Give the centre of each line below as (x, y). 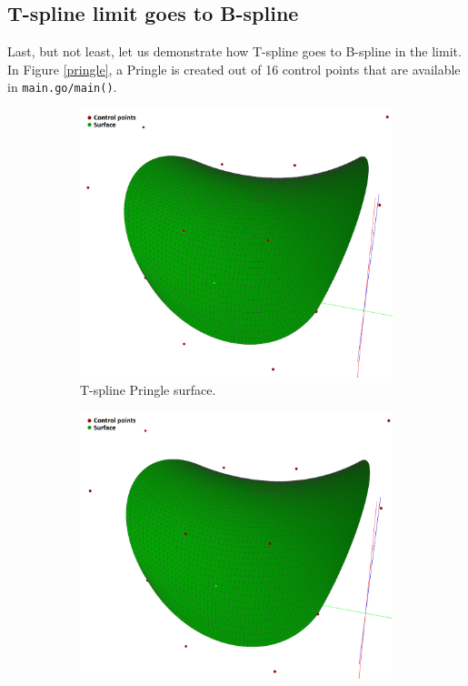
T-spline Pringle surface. (148, 390)
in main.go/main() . (62, 87)
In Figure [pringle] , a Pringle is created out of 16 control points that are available (234, 69)
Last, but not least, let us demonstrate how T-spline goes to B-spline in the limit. (234, 51)
